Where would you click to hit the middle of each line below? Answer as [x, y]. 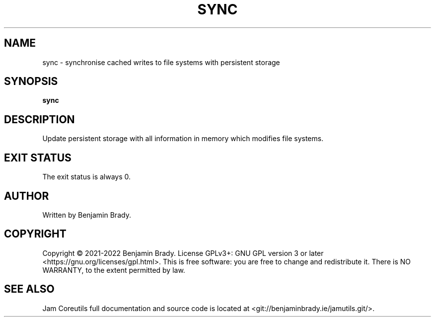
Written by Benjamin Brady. [87, 215]
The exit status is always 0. [87, 177]
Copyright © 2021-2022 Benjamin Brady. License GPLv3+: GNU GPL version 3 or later [183, 253]
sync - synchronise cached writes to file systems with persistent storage [161, 62]
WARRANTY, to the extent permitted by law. [114, 270]
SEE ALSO [29, 289]
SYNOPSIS [31, 81]
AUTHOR [27, 196]
